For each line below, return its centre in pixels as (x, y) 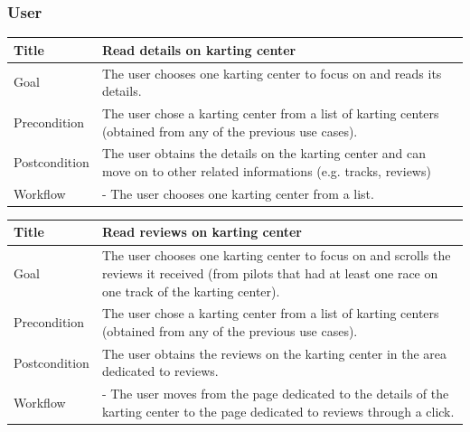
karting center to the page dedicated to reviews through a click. (278, 411)
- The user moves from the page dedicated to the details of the (275, 394)
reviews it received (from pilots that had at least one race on (270, 272)
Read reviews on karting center (202, 232)
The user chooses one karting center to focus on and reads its (272, 73)
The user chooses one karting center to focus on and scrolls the (276, 255)
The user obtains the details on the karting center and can (264, 153)
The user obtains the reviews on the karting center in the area (274, 353)
